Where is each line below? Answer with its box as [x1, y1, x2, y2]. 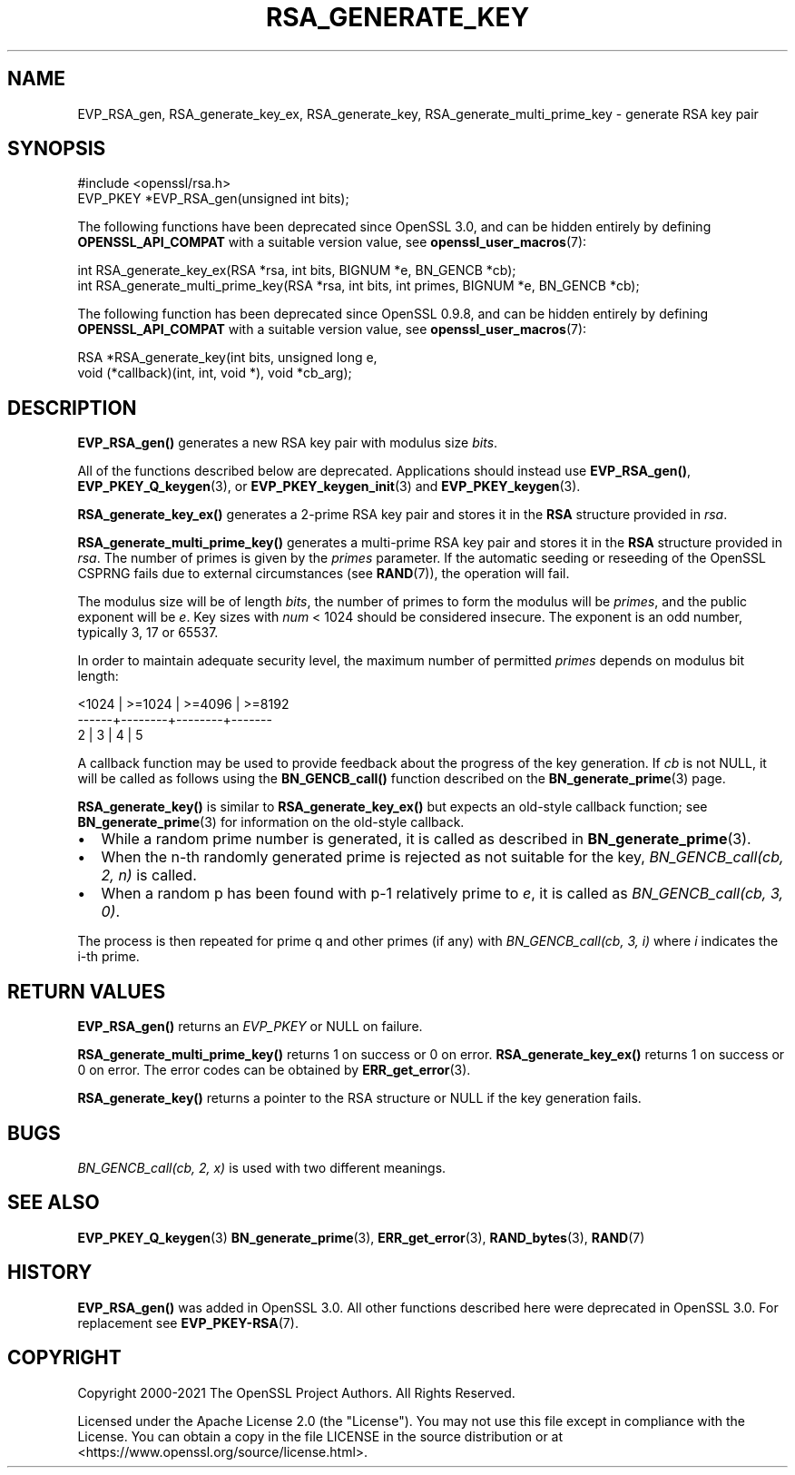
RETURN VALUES [7, 979, 166, 1003]
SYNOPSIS [7, 137, 106, 161]
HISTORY [7, 1261, 93, 1284]
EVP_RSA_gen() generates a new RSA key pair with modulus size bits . [77, 435, 498, 451]
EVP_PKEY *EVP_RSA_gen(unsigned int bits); [77, 191, 349, 207]
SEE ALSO [7, 1191, 100, 1214]
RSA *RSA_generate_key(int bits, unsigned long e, [77, 349, 378, 366]
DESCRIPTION [7, 396, 137, 419]
